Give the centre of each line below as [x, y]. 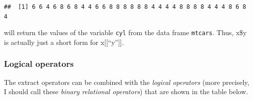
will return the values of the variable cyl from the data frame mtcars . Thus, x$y [125, 32]
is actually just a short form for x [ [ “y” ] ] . [64, 42]
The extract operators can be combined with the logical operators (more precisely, [127, 82]
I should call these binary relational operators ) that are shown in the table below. [126, 91]
